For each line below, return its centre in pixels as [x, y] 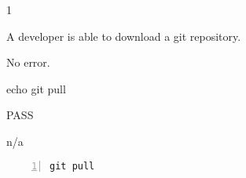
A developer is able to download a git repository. [124, 36]
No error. [28, 62]
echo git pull [36, 88]
